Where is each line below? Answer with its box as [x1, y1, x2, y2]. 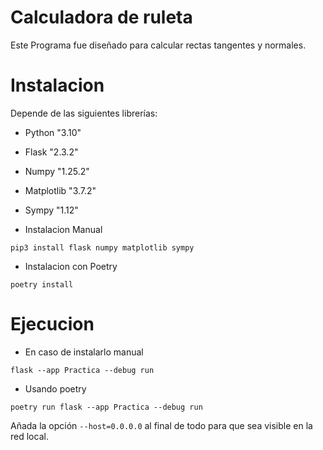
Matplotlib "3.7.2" [24, 184, 97, 196]
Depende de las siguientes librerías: [10, 107, 158, 119]
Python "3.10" [24, 126, 82, 138]
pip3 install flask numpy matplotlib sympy [10, 242, 195, 253]
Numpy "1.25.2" [24, 165, 90, 177]
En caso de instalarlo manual [24, 346, 144, 358]
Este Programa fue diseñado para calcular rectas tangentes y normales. [10, 39, 307, 51]
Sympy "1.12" [24, 204, 79, 216]
